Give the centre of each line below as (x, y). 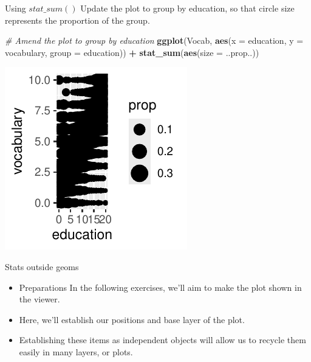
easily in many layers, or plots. (76, 351)
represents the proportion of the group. (77, 20)
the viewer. (39, 299)
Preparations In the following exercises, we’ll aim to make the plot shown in (160, 287)
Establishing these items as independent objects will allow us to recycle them (162, 340)
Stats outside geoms (42, 266)
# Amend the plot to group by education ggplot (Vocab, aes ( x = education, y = (154, 40)
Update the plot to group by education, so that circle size (187, 8)
